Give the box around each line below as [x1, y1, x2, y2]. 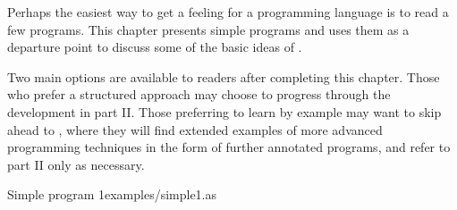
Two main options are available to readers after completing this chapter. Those [7, 67, 440, 86]
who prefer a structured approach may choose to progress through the [7, 85, 391, 104]
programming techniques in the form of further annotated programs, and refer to [7, 138, 451, 156]
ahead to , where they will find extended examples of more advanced [7, 120, 383, 139]
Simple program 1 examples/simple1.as [7, 185, 217, 204]
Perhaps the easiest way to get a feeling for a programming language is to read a [7, 3, 449, 21]
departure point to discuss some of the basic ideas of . [7, 38, 302, 56]
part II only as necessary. [7, 155, 145, 173]
